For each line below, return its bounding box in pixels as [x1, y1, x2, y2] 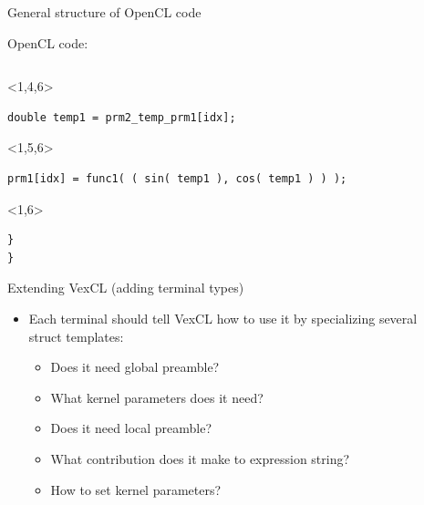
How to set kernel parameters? [50, 479, 222, 499]
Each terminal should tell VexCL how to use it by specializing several [28, 308, 418, 327]
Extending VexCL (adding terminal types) [7, 278, 244, 297]
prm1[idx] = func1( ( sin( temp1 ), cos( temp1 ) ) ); [7, 171, 347, 185]
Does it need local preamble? [50, 418, 212, 438]
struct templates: [28, 326, 124, 345]
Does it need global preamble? [50, 357, 220, 376]
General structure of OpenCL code [7, 3, 202, 21]
